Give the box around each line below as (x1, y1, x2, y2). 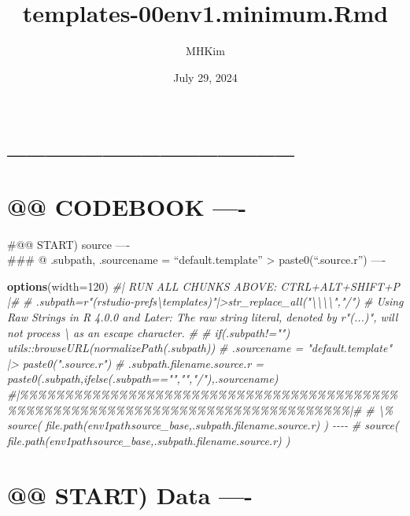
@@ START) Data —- (7, 478, 253, 510)
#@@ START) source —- (7, 236, 131, 252)
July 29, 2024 (173, 69, 238, 85)
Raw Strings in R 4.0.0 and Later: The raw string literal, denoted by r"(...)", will (7, 309, 398, 325)
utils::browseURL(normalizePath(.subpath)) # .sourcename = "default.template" (7, 340, 393, 356)
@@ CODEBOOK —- (7, 190, 247, 222)
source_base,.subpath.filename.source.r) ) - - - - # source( (131, 417, 399, 433)
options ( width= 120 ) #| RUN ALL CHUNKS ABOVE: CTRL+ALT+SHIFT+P (7, 277, 400, 294)
